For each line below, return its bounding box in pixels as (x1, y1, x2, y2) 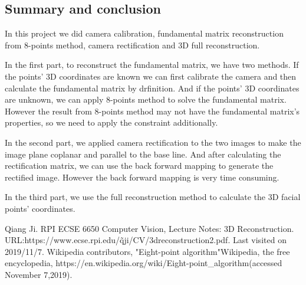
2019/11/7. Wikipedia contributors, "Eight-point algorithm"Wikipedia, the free (5, 245, 290, 257)
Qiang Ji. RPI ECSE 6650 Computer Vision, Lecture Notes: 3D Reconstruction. (5, 222, 294, 234)
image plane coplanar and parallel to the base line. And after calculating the (5, 148, 281, 160)
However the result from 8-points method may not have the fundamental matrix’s (5, 104, 300, 117)
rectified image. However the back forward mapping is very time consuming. (5, 171, 279, 183)
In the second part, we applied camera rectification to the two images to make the (5, 136, 301, 148)
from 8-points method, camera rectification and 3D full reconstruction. (5, 38, 260, 51)
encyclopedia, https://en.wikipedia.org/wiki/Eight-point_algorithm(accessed (5, 257, 282, 269)
